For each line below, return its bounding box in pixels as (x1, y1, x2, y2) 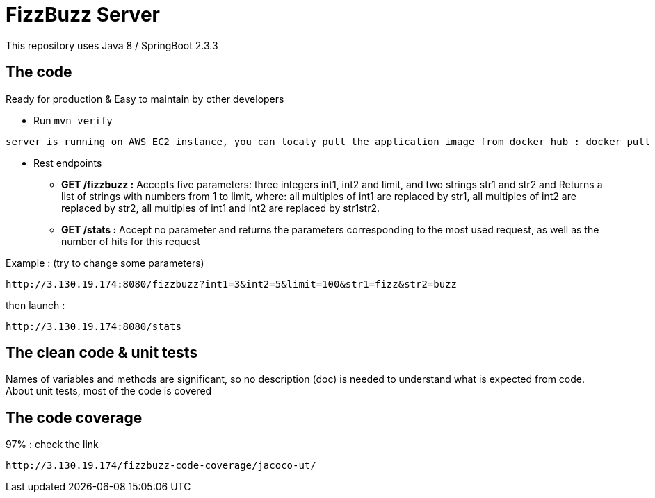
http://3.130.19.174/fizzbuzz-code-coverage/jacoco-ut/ (6, 460, 316, 472)
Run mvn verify (33, 114, 113, 126)
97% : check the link (6, 438, 99, 451)
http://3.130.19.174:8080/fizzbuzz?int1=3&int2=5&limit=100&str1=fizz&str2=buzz (6, 278, 458, 290)
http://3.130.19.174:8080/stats (6, 320, 181, 332)
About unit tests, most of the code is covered (6, 385, 212, 397)
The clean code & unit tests (6, 344, 198, 362)
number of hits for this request (61, 235, 200, 247)
